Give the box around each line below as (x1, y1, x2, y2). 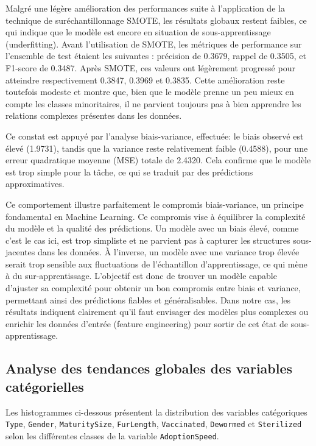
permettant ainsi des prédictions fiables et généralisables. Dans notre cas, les (5, 293, 291, 306)
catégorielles (5, 377, 84, 395)
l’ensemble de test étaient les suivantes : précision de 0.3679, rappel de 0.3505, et (5, 49, 306, 62)
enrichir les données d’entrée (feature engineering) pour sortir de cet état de (5, 317, 289, 330)
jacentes (5, 246, 35, 258)
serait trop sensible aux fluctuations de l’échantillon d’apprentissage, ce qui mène (5, 257, 307, 270)
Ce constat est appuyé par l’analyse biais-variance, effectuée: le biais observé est (5, 129, 304, 142)
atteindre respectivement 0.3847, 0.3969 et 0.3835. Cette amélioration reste (5, 73, 285, 86)
